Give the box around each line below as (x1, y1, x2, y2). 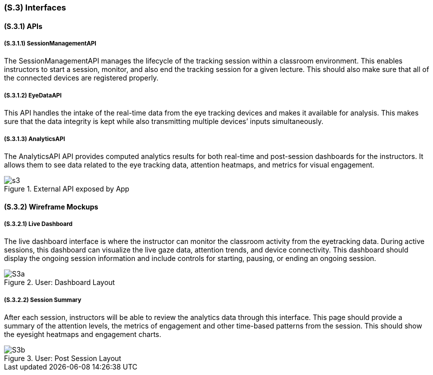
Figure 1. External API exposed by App (4, 184, 129, 193)
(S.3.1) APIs (4, 21, 42, 30)
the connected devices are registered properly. (4, 73, 159, 82)
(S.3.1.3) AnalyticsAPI (4, 135, 65, 142)
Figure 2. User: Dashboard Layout (4, 278, 115, 287)
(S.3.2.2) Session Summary (4, 296, 81, 303)
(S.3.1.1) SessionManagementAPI (4, 40, 96, 47)
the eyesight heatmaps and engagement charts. (4, 330, 161, 339)
